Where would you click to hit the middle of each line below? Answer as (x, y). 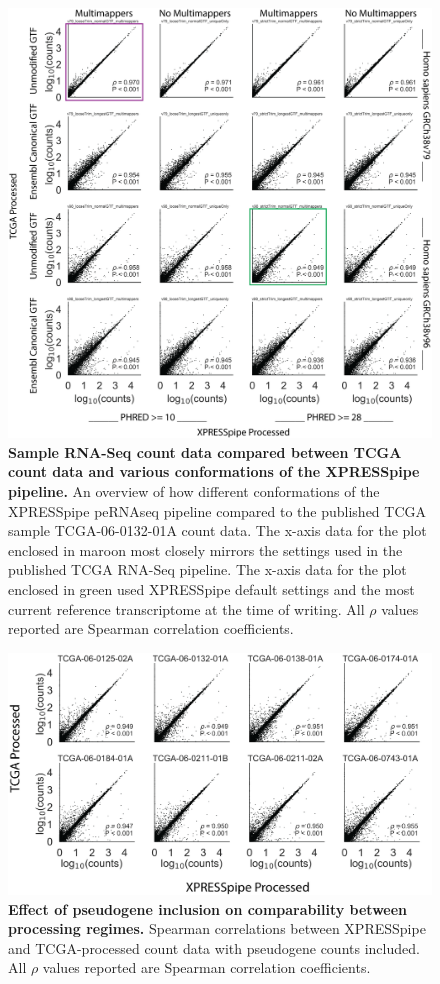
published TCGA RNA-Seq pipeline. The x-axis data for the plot (207, 569)
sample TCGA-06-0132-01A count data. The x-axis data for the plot (217, 530)
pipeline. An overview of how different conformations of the (194, 491)
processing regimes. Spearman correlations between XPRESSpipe (217, 928)
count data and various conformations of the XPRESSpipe (214, 471)
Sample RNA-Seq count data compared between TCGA (205, 451)
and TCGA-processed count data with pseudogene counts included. (214, 947)
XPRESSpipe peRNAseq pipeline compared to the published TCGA (217, 510)
